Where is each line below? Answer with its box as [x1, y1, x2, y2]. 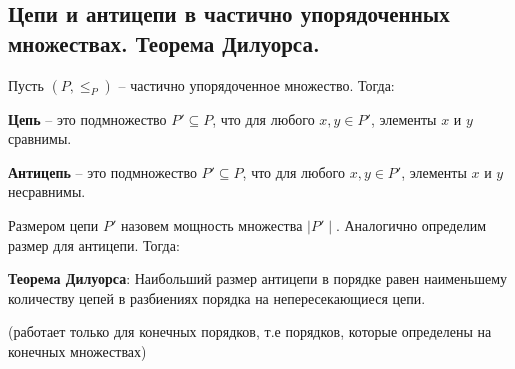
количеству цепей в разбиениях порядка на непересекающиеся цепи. [8, 287, 426, 308]
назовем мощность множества [121, 214, 303, 235]
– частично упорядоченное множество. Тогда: [118, 74, 395, 95]
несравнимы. [8, 181, 86, 202]
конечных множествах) [8, 340, 147, 361]
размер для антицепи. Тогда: [8, 234, 180, 255]
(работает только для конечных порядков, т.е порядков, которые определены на [8, 321, 492, 342]
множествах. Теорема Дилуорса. [8, 27, 320, 58]
